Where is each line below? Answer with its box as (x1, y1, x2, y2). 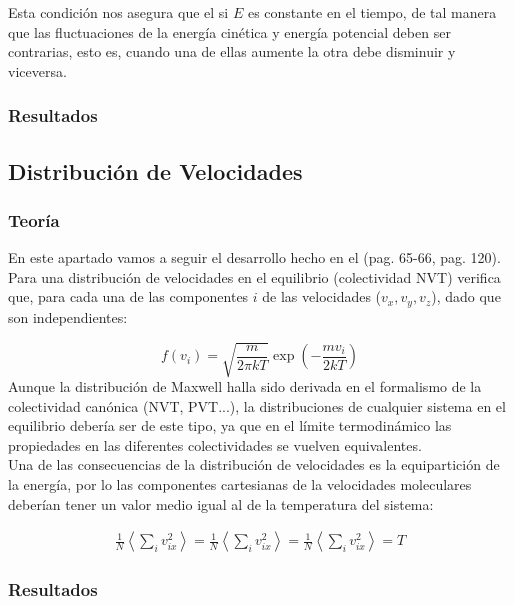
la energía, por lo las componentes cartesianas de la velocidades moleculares (8, 473, 472, 494)
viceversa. (8, 60, 67, 81)
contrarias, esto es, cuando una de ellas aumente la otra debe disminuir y (8, 41, 456, 62)
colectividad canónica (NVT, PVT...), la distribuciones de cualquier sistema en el (8, 395, 506, 416)
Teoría (8, 207, 60, 232)
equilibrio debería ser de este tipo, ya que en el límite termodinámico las (8, 415, 452, 436)
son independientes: (8, 306, 128, 327)
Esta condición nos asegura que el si (8, 2, 229, 22)
